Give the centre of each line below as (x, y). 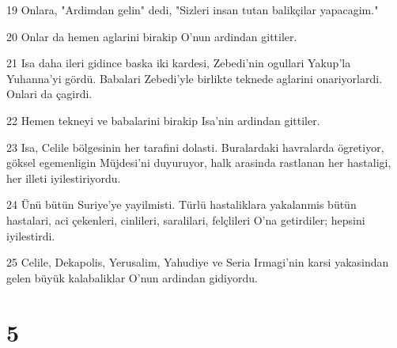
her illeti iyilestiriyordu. (64, 178)
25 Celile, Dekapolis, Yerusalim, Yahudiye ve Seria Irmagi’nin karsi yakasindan (198, 262)
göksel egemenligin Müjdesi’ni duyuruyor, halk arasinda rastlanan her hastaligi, (199, 163)
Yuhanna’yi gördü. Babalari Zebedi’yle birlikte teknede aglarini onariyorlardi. (195, 78)
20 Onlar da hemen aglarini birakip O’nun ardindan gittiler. (152, 36)
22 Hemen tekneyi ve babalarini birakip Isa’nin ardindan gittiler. (163, 120)
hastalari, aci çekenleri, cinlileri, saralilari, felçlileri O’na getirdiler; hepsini (186, 219)
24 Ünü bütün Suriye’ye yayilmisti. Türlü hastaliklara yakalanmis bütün (181, 204)
